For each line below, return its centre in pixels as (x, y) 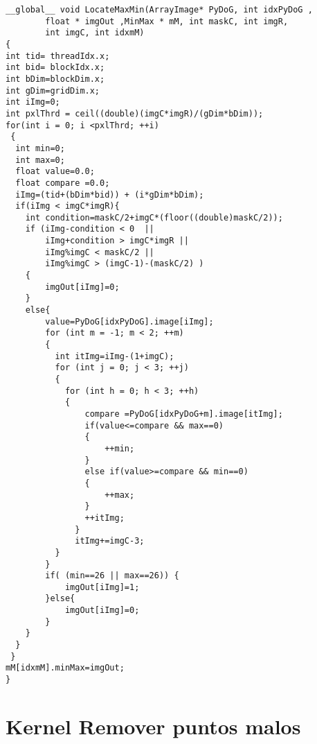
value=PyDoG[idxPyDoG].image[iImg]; (129, 321)
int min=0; (40, 148)
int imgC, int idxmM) (95, 33)
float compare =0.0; (63, 183)
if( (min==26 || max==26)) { (112, 576)
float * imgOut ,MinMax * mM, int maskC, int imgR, (167, 21)
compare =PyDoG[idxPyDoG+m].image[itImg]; (184, 414)
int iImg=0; (33, 102)
